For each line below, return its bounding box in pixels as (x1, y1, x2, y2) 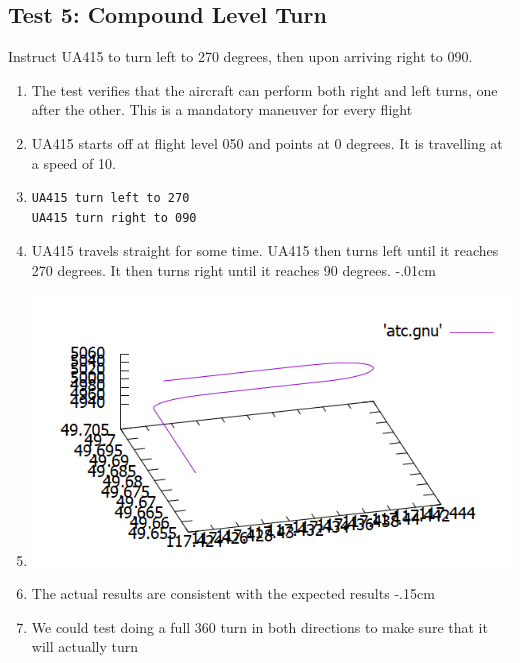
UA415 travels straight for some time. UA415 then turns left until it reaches (31, 240, 499, 261)
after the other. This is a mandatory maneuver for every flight (31, 99, 413, 120)
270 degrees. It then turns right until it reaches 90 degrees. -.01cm (31, 259, 436, 280)
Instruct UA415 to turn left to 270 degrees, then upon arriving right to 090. (8, 46, 473, 67)
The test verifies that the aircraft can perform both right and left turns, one (31, 79, 498, 100)
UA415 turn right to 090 (31, 210, 197, 225)
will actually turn (31, 636, 139, 657)
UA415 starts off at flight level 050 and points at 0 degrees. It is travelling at (31, 132, 503, 153)
